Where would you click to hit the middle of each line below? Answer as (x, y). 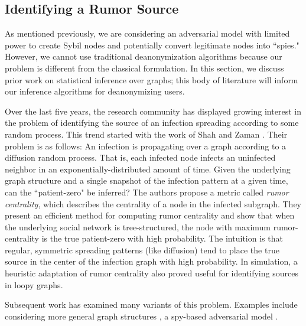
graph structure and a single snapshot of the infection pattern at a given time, (147, 180)
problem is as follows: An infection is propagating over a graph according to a (146, 146)
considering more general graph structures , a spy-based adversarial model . (141, 316)
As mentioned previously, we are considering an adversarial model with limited (147, 33)
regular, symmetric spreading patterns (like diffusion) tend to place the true (142, 250)
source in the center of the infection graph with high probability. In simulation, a (151, 261)
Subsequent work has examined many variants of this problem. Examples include (151, 304)
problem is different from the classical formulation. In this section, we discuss (144, 68)
